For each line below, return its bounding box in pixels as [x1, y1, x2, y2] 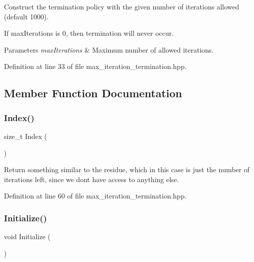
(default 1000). [4, 11, 49, 21]
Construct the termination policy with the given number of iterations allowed [4, 1, 239, 11]
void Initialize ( [4, 231, 51, 242]
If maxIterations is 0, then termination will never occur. [4, 28, 174, 38]
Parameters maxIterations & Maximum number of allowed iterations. [4, 44, 214, 55]
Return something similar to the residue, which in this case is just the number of [4, 164, 250, 175]
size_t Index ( [4, 131, 47, 141]
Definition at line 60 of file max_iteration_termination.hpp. [4, 191, 187, 201]
